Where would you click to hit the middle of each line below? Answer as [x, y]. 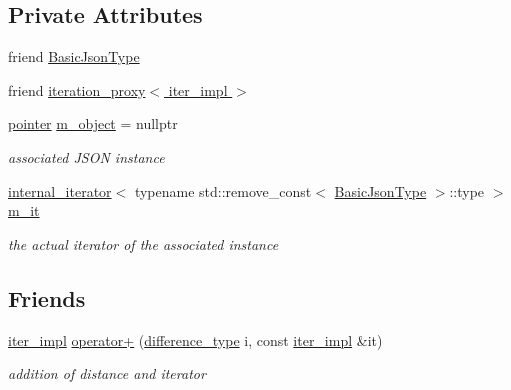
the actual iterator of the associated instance [143, 243]
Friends [47, 297]
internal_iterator [60, 190]
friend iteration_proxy [77, 89]
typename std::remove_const [223, 190]
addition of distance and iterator [107, 373]
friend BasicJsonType [74, 56]
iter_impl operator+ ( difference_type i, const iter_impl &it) [195, 339]
